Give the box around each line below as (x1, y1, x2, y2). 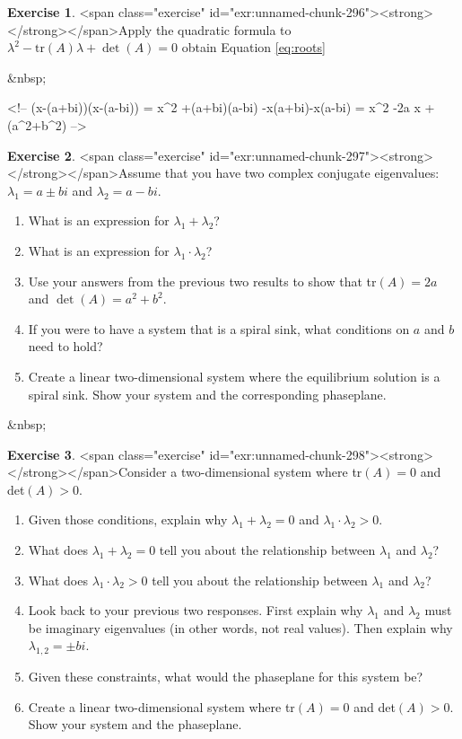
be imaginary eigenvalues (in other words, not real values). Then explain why (28, 618, 453, 637)
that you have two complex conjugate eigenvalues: (164, 163, 440, 182)
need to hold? (28, 337, 103, 356)
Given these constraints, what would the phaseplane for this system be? (28, 667, 423, 686)
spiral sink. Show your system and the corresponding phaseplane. (28, 384, 387, 403)
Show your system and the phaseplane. (28, 715, 242, 734)
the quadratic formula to (155, 20, 292, 39)
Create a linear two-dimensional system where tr (28, 697, 295, 716)
